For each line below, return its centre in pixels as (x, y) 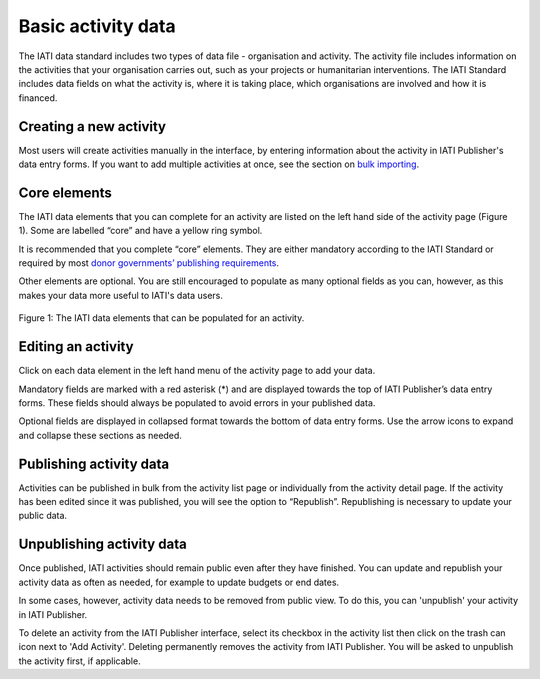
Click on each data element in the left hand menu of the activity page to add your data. (197, 371)
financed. (38, 97)
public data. (43, 516)
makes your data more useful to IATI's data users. (121, 295)
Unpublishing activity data (102, 544)
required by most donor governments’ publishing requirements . (149, 263)
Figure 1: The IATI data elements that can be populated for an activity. (161, 318)
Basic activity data (97, 26)
